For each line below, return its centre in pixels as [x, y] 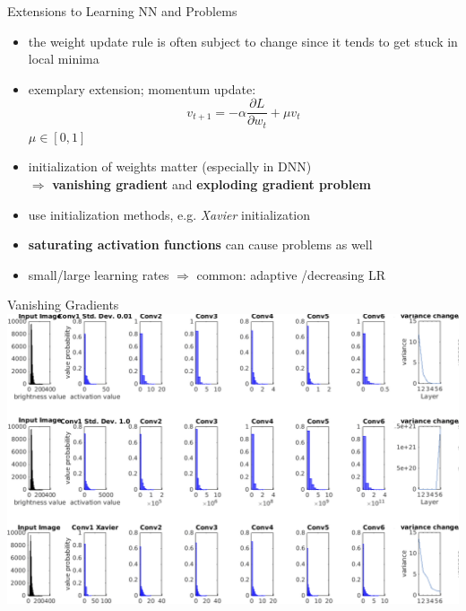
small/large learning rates [99, 274]
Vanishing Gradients [63, 305]
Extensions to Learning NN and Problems [122, 11]
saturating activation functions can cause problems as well [200, 244]
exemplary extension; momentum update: [142, 88]
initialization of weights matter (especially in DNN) [170, 166]
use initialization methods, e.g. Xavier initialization [169, 214]
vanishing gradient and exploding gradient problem [211, 184]
